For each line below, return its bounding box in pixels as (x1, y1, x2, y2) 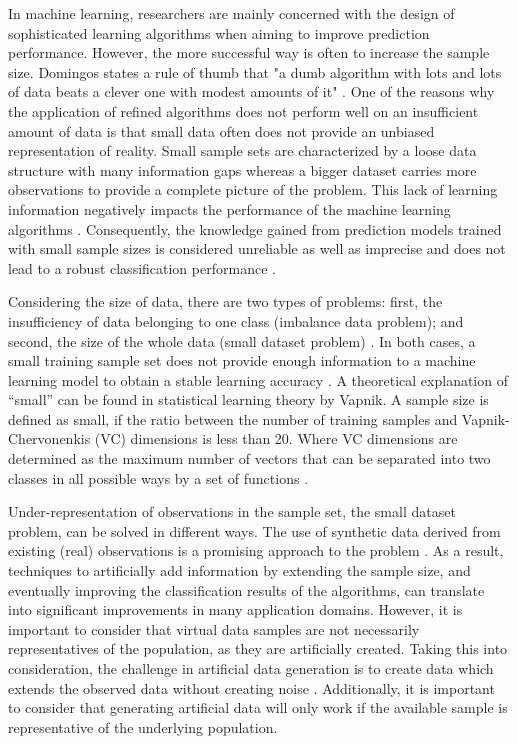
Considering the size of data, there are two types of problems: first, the (8, 291, 443, 312)
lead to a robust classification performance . (8, 257, 276, 278)
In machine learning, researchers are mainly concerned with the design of (8, 3, 455, 23)
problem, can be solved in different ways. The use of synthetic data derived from (8, 520, 501, 541)
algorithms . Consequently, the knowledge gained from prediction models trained (8, 218, 502, 239)
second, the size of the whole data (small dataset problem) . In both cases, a (8, 330, 476, 351)
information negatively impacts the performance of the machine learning (8, 198, 451, 219)
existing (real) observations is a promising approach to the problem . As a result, (8, 540, 504, 561)
